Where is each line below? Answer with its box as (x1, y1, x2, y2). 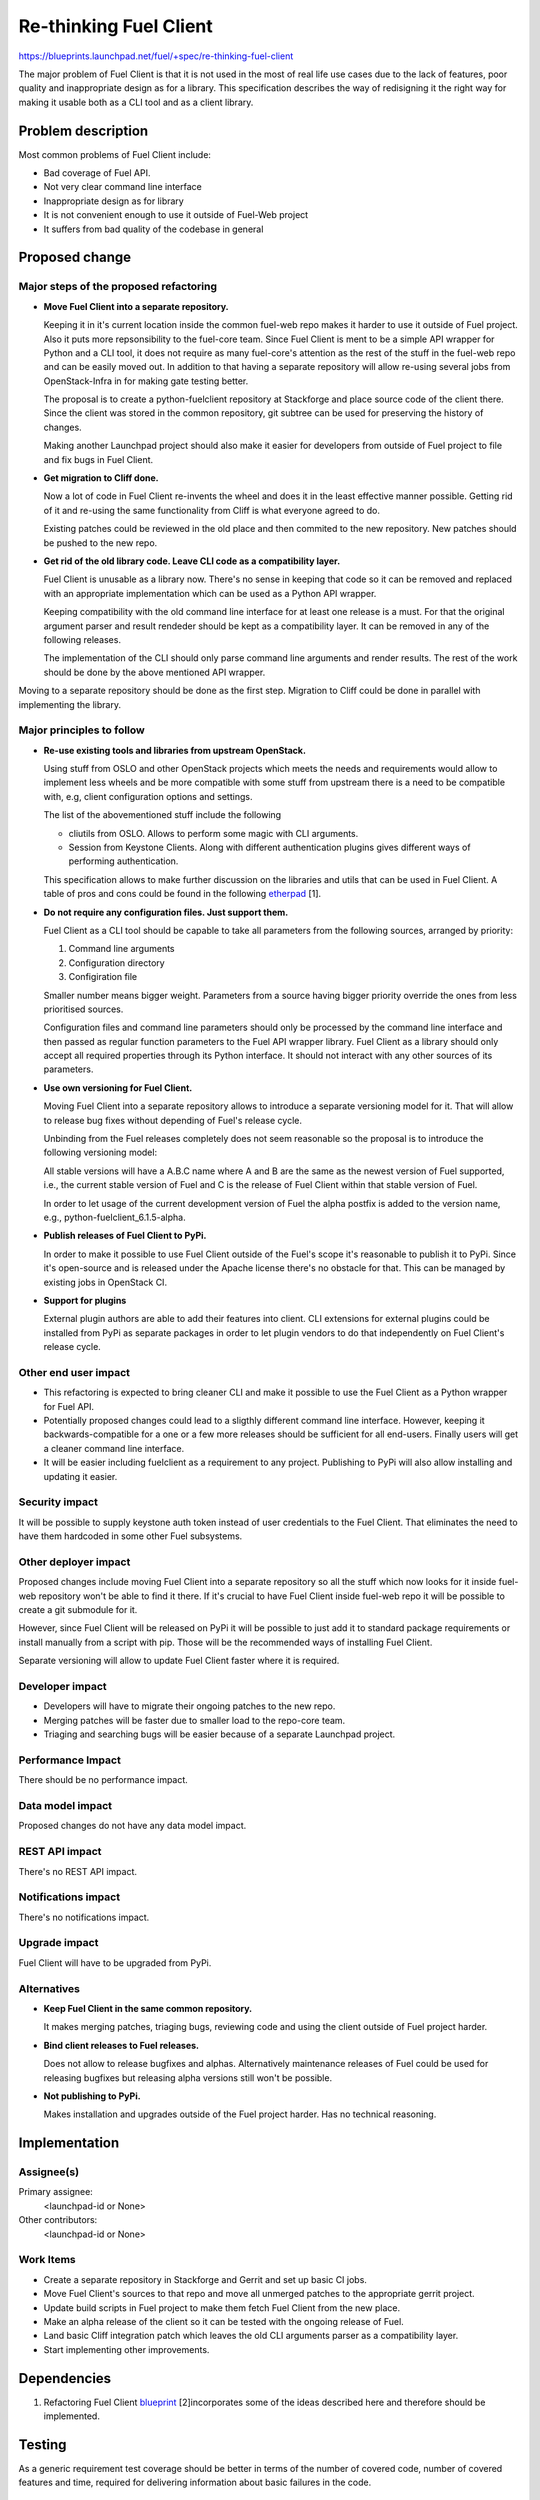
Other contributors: (18, 2214, 98, 2226)
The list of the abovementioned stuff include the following (43, 809, 282, 821)
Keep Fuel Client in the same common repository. (43, 2002, 253, 2014)
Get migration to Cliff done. (43, 472, 159, 484)
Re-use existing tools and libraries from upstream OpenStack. (43, 744, 307, 756)
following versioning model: (43, 1146, 158, 1159)
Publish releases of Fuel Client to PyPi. (43, 1230, 207, 1242)
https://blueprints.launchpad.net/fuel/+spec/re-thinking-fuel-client (18, 50, 294, 62)
